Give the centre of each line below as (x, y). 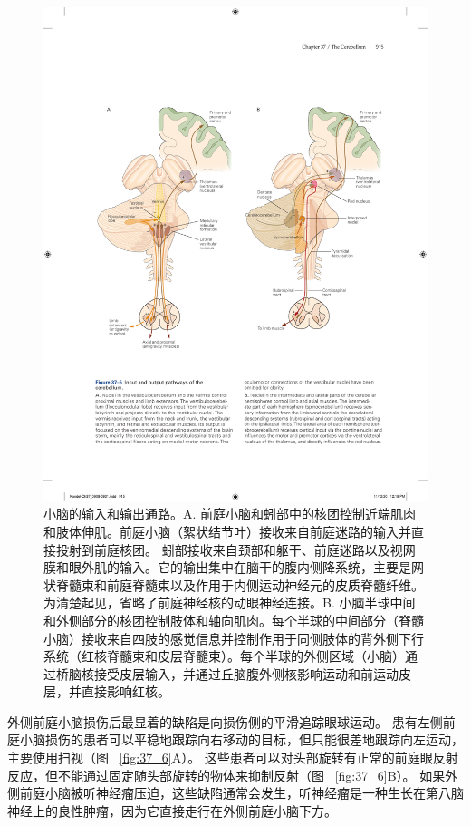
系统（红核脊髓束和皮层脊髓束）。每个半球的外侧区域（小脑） (224, 656)
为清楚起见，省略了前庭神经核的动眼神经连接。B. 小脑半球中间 (230, 602)
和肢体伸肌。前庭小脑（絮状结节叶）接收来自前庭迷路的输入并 (227, 531)
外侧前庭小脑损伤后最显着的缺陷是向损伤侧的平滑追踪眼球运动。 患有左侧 (225, 721)
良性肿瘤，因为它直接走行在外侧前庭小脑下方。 (197, 810)
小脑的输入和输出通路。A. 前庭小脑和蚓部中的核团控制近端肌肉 (230, 514)
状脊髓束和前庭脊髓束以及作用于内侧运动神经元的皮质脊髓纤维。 (234, 584)
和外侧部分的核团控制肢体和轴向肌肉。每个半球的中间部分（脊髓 (234, 620)
